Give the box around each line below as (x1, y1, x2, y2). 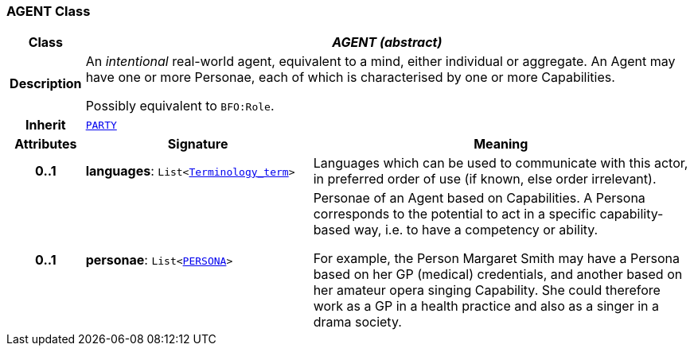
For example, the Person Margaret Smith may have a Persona (313, 250, 680, 267)
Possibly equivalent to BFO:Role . (85, 98, 275, 114)
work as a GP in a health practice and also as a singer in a (313, 298, 660, 315)
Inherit (25, 117, 66, 133)
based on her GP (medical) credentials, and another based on (313, 266, 683, 283)
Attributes (14, 136, 77, 153)
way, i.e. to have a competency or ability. (353, 222, 598, 238)
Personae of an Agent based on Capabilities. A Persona (313, 190, 645, 207)
